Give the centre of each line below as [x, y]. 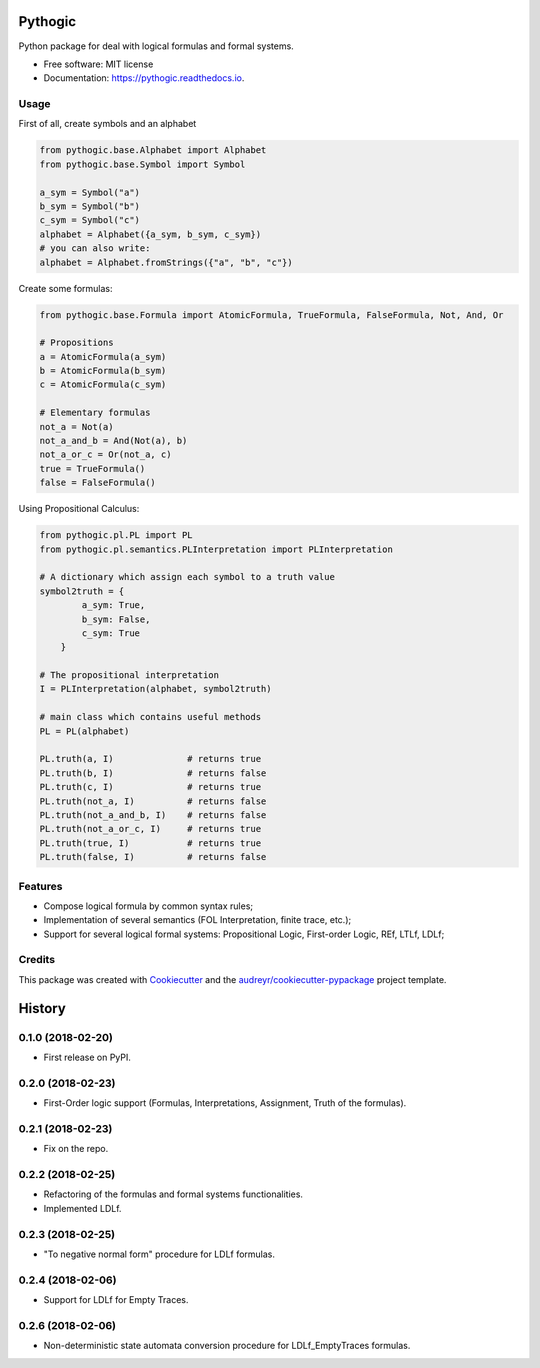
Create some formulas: [65, 288]
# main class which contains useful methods [150, 717]
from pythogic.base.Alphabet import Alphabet [153, 150]
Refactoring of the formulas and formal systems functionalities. [173, 1194]
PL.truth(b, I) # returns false [153, 773]
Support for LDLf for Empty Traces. [116, 1300]
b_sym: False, [116, 619]
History [42, 1008]
